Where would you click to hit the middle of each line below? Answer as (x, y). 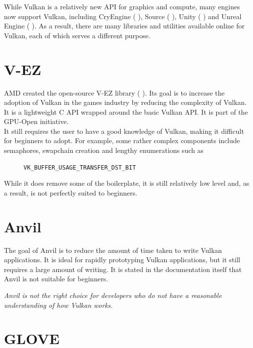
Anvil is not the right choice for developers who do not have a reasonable (113, 295)
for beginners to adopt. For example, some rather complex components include (122, 140)
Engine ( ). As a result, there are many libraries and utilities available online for (124, 26)
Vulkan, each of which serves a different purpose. (77, 35)
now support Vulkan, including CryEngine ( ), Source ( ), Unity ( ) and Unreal (123, 16)
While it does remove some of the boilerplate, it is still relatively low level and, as (127, 183)
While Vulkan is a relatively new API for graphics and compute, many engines (122, 6)
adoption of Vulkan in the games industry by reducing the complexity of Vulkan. (125, 102)
